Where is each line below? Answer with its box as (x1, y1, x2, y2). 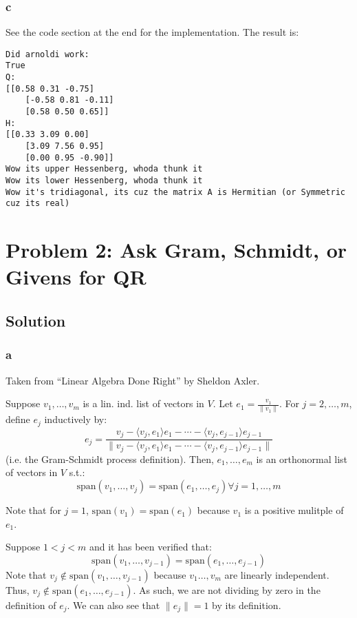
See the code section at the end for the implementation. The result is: (6, 25, 299, 39)
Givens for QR (6, 262, 147, 291)
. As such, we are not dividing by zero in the (133, 582, 321, 597)
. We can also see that (67, 597, 160, 612)
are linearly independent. (224, 567, 329, 581)
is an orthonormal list (256, 451, 348, 466)
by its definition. (212, 597, 281, 612)
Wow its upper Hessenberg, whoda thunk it (6, 164, 203, 174)
